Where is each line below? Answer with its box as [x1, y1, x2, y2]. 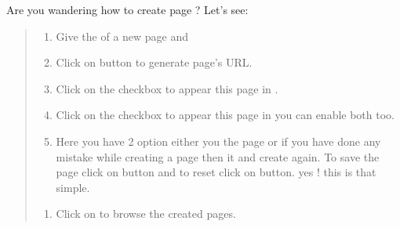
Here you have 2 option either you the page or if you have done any [56, 132, 381, 149]
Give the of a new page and [56, 27, 189, 44]
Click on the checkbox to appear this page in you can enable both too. [56, 107, 395, 123]
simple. [56, 179, 90, 195]
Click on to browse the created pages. [56, 205, 236, 222]
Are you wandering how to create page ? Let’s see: [6, 2, 249, 17]
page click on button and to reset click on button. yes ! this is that [56, 164, 376, 180]
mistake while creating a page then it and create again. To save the [56, 148, 380, 165]
